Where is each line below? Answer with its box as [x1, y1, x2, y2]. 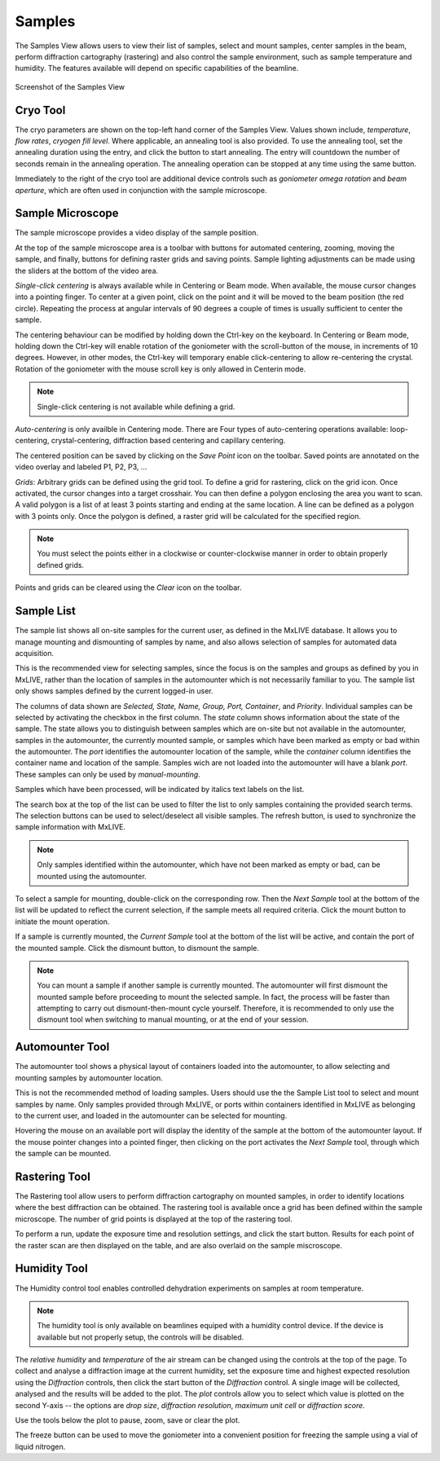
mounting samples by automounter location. [15, 1072, 163, 1083]
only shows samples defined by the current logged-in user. [15, 686, 213, 696]
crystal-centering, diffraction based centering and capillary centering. [51, 436, 286, 446]
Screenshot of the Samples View [15, 81, 125, 91]
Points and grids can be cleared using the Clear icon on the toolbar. [15, 583, 242, 592]
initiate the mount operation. [15, 917, 110, 926]
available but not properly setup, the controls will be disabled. [37, 1332, 244, 1342]
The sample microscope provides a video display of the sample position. [15, 228, 258, 238]
